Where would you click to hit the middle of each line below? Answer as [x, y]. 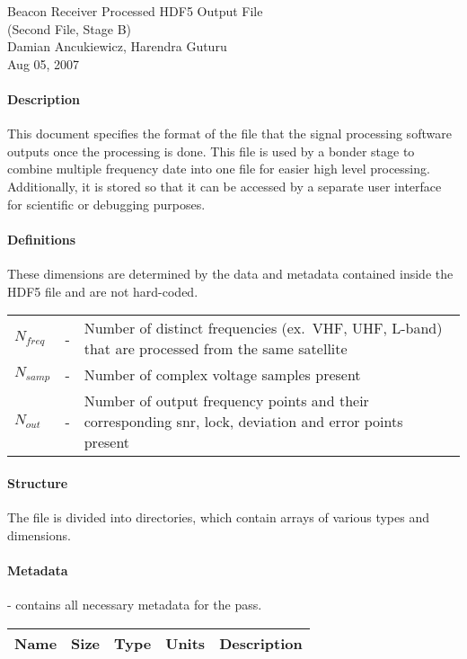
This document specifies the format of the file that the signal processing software [229, 134]
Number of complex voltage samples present [222, 375]
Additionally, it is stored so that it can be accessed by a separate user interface [225, 186]
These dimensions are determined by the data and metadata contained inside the [230, 273]
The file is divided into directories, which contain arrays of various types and [218, 517]
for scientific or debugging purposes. [106, 204]
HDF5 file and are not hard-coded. [103, 291]
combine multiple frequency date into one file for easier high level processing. [219, 169]
